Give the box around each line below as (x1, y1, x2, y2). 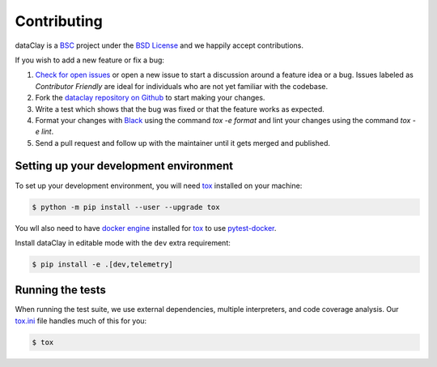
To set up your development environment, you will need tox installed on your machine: (15, 181, 303, 190)
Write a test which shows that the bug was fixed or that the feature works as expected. (35, 104, 325, 113)
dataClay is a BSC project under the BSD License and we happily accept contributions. (15, 41, 303, 50)
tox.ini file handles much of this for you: (15, 316, 147, 326)
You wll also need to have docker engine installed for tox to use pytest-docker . (15, 223, 277, 233)
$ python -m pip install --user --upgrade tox (32, 203, 220, 211)
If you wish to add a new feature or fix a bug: (15, 55, 165, 65)
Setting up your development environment (15, 159, 234, 173)
